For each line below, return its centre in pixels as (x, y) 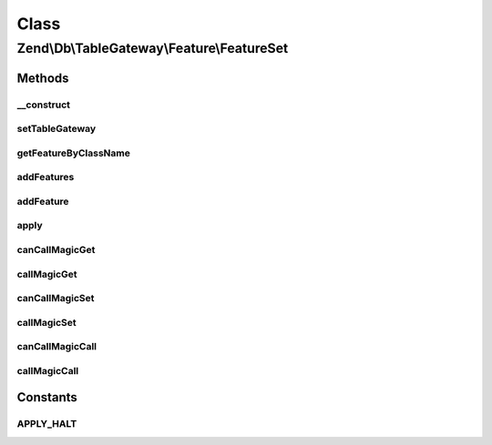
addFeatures (46, 177)
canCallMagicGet (56, 249)
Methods (43, 78)
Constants (47, 397)
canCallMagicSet (56, 298)
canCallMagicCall (57, 347)
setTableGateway (56, 129)
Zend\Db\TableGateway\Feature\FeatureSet (153, 48)
